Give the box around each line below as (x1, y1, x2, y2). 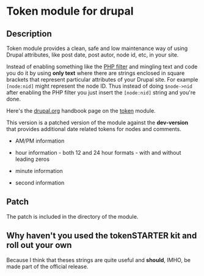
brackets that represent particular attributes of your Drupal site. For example (6, 76, 199, 83)
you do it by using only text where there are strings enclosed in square (6, 69, 185, 77)
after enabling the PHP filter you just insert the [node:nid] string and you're (6, 89, 196, 96)
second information (15, 179, 65, 186)
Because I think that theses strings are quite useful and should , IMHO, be (6, 256, 191, 263)
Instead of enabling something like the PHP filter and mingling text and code (6, 63, 198, 70)
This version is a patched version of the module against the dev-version (6, 119, 189, 126)
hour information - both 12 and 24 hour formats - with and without (15, 149, 181, 156)
